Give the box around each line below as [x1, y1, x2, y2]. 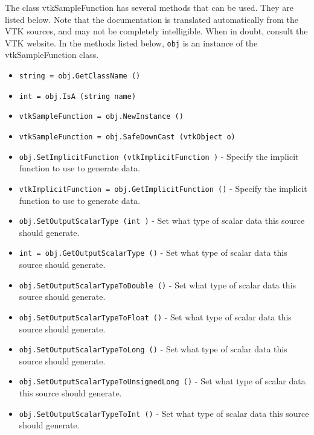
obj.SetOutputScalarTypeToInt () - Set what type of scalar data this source [19, 407, 309, 419]
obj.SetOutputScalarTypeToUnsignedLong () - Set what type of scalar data [19, 375, 306, 387]
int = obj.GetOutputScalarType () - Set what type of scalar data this [19, 246, 287, 259]
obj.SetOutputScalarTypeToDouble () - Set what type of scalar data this [19, 278, 296, 291]
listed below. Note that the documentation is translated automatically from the [5, 13, 299, 25]
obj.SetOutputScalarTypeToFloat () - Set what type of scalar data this [19, 310, 292, 323]
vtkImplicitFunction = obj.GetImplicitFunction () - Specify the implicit [19, 182, 307, 194]
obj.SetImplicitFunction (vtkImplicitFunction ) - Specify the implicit [19, 150, 299, 162]
